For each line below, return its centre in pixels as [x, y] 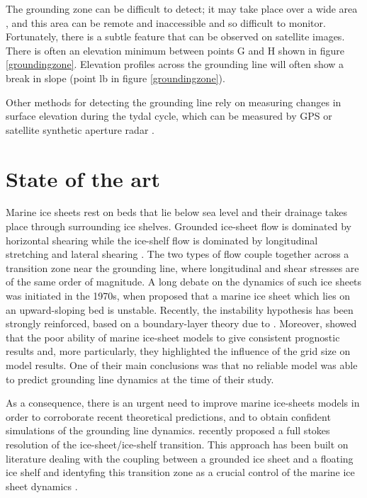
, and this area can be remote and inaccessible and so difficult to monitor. [166, 22]
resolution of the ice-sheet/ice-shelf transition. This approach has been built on [177, 444]
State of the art [83, 178]
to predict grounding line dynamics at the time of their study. [140, 379]
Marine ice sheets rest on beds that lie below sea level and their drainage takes [177, 212]
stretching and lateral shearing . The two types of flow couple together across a [177, 254]
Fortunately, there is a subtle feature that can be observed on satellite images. [175, 36]
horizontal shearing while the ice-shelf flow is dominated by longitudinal [162, 240]
